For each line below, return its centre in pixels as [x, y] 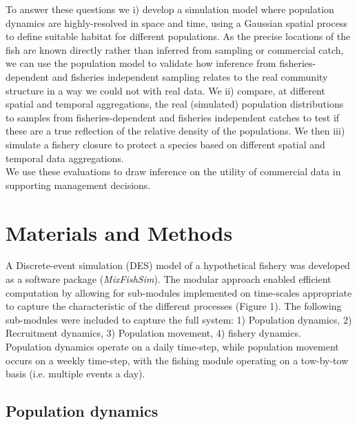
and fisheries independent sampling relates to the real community [190, 76]
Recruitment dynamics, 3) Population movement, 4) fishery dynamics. [153, 333]
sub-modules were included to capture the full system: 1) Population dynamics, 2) [179, 319]
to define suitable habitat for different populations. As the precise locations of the [178, 36]
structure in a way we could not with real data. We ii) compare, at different [165, 90]
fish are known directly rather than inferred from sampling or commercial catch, [175, 49]
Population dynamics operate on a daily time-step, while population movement [172, 346]
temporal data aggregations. [65, 158]
